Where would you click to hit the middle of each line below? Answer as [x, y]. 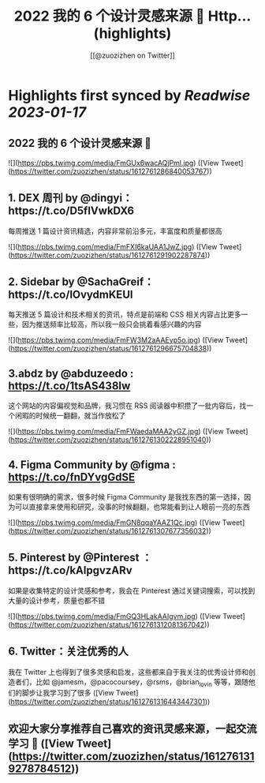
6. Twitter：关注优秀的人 [68, 652]
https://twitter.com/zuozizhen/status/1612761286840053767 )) [112, 171]
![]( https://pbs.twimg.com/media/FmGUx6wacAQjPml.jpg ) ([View [114, 163]
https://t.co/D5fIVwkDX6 [71, 211]
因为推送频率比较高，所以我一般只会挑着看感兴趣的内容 [112, 324]
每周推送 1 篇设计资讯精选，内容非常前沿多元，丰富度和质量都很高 [115, 230]
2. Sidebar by [41, 281]
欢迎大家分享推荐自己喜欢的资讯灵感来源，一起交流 [132, 728]
